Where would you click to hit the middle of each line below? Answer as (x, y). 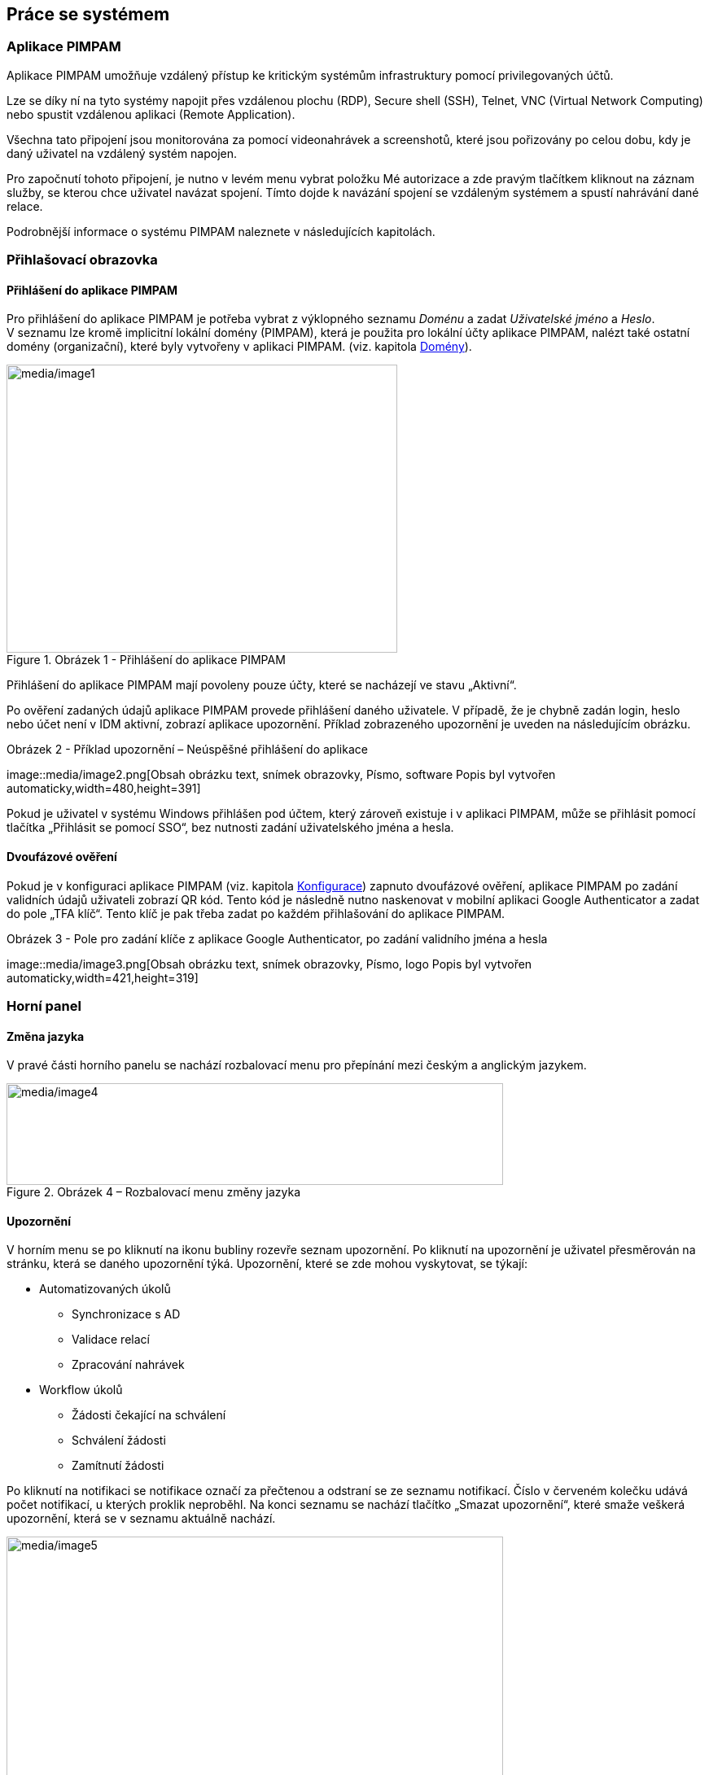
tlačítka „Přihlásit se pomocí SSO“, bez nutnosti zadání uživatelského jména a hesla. (230, 828)
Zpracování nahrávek (128, 1365)
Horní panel (44, 1006)
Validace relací (111, 1340)
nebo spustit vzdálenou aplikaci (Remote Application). (151, 114)
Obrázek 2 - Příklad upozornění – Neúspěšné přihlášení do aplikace (187, 750)
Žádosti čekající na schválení (149, 1415)
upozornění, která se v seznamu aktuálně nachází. (141, 1519)
